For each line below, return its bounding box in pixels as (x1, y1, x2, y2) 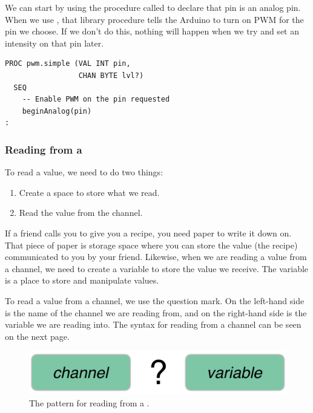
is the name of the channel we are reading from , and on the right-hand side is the (5, 306, 307, 319)
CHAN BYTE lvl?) (78, 71, 144, 80)
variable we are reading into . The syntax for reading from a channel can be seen (5, 318, 301, 331)
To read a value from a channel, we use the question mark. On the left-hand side (5, 294, 305, 307)
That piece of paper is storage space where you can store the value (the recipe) (5, 238, 298, 251)
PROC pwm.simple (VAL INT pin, (5, 59, 131, 68)
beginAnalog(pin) (22, 106, 92, 115)
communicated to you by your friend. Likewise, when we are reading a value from (5, 250, 307, 263)
